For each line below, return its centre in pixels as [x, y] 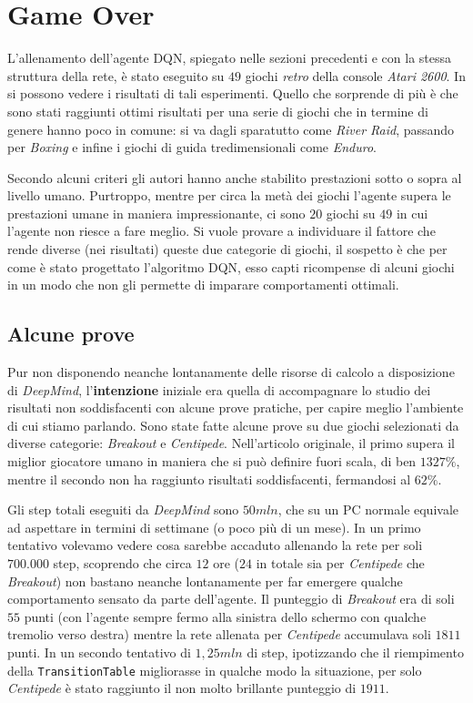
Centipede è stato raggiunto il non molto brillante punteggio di [182, 688]
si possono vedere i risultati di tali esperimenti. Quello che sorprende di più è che [233, 93]
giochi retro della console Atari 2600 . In [355, 75]
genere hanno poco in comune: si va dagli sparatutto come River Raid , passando [231, 129]
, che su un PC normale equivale [368, 509]
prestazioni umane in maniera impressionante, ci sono [156, 213]
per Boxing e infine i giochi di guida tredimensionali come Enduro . [192, 147]
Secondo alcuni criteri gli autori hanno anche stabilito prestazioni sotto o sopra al [235, 177]
